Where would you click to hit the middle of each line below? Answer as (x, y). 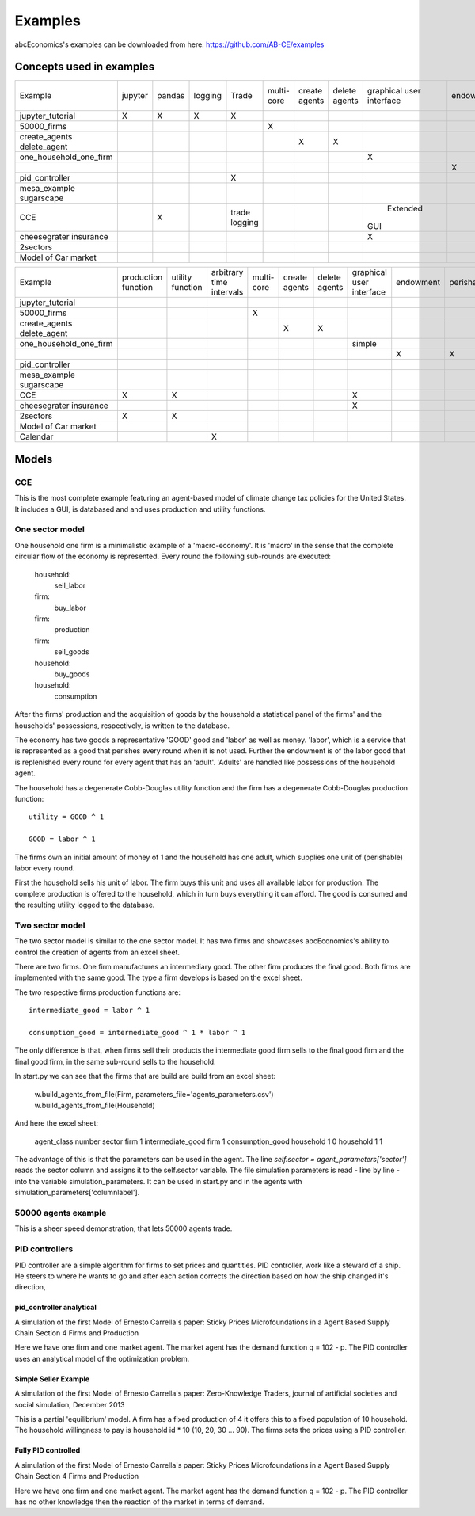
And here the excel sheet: (57, 1123)
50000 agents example (61, 1213)
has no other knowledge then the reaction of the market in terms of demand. (139, 1502)
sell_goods (72, 652)
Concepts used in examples (84, 67)
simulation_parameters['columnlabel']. (77, 1193)
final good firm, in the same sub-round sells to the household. (116, 1061)
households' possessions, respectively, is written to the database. (122, 726)
